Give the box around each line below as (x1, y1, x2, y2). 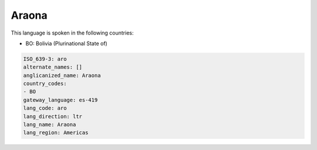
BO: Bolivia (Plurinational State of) (25, 40, 108, 47)
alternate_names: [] (23, 64, 82, 70)
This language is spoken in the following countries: (11, 29, 134, 36)
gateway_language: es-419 (23, 97, 98, 103)
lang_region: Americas (23, 129, 89, 136)
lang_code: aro (23, 105, 67, 111)
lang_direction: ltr (23, 113, 82, 120)
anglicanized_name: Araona (23, 72, 101, 79)
